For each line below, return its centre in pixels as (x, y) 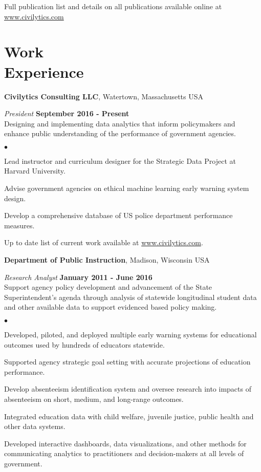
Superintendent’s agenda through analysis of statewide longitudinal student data (130, 297)
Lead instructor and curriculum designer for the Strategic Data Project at (120, 160)
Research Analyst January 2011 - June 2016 (78, 277)
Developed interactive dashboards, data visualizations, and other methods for (125, 443)
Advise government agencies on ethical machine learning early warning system (127, 188)
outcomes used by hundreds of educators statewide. (84, 344)
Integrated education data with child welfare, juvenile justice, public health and (129, 416)
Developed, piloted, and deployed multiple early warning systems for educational (130, 334)
